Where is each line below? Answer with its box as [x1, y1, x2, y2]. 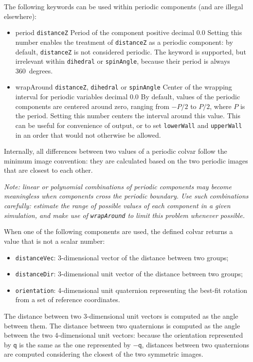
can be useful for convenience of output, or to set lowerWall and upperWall [15, 120, 242, 130]
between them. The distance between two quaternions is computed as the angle [4, 320, 240, 330]
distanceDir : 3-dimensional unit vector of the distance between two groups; [15, 269, 243, 279]
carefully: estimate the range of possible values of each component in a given [4, 200, 231, 211]
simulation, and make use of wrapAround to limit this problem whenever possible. [4, 210, 245, 220]
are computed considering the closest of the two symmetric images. [4, 349, 203, 359]
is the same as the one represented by [19, 339, 131, 349]
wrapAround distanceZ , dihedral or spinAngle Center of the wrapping [15, 82, 232, 92]
